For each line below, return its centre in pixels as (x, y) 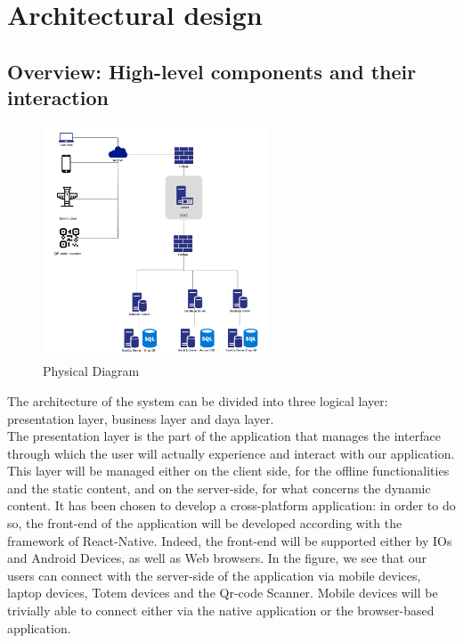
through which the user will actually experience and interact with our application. (231, 453)
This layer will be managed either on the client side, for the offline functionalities (228, 471)
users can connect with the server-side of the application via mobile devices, (214, 575)
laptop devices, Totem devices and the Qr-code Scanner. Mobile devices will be (223, 593)
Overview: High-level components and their (212, 71)
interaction (58, 98)
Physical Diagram (91, 371)
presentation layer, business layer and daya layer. (141, 418)
